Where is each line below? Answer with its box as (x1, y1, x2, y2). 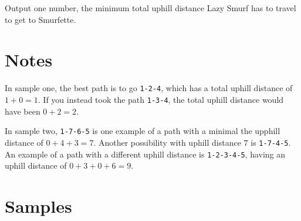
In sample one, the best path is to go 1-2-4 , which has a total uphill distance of (5, 82, 293, 94)
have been (5, 105, 40, 117)
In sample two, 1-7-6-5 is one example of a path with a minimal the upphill (5, 125, 280, 137)
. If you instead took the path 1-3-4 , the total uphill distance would (38, 93, 284, 105)
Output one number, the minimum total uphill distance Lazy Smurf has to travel (5, 2, 296, 14)
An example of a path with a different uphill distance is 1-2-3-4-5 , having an (5, 148, 286, 160)
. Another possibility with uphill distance (93, 136, 241, 148)
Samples (5, 193, 72, 217)
